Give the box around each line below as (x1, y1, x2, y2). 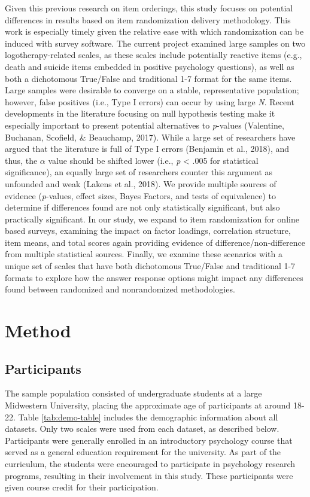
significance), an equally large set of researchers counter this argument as (5, 166, 273, 178)
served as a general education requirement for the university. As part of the (5, 446, 281, 458)
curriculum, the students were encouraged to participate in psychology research (5, 457, 296, 469)
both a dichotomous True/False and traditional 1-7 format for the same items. (5, 72, 292, 84)
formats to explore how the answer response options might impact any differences (5, 271, 303, 283)
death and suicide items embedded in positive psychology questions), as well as (5, 60, 294, 72)
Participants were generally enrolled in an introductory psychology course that (5, 434, 293, 446)
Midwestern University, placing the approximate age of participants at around (5, 399, 291, 411)
